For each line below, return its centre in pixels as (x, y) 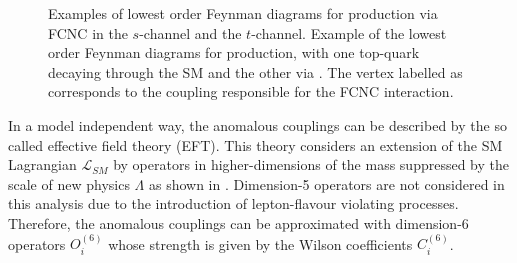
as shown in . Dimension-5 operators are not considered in (326, 183)
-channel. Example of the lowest (349, 32)
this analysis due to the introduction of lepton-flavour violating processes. (233, 203)
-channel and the (190, 32)
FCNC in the (88, 32)
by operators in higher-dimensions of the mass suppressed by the (311, 164)
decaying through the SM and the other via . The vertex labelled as (255, 71)
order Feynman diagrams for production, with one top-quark (234, 52)
